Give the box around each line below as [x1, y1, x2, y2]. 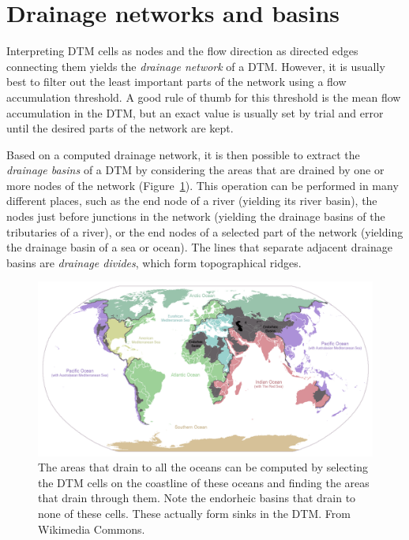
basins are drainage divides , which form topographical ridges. [6, 254, 302, 270]
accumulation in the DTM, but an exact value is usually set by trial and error [6, 104, 384, 121]
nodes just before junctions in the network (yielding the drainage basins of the [6, 208, 385, 225]
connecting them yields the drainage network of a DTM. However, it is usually [6, 58, 385, 74]
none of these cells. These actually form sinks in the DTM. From [38, 505, 351, 521]
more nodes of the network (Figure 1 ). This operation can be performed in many [6, 177, 399, 193]
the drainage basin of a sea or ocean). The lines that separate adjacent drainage [6, 239, 392, 255]
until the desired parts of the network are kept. [6, 120, 234, 136]
